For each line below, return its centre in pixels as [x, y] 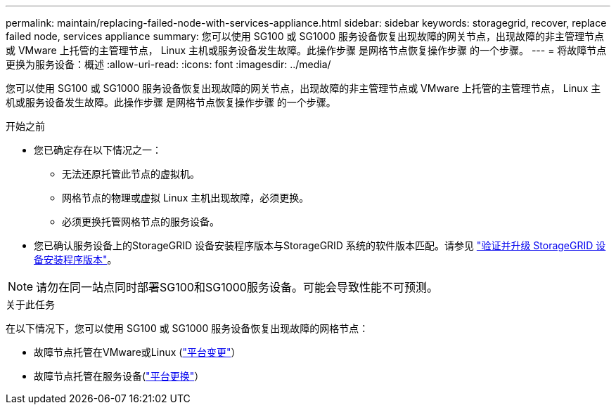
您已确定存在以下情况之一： [98, 150]
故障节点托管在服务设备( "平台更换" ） [119, 376]
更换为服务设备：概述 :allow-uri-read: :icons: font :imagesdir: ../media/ [168, 64]
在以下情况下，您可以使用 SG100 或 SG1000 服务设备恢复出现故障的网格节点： [187, 328]
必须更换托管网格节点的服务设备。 [141, 221]
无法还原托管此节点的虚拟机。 [131, 174]
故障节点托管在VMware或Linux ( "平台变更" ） [137, 352]
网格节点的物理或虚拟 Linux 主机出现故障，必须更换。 [186, 198]
